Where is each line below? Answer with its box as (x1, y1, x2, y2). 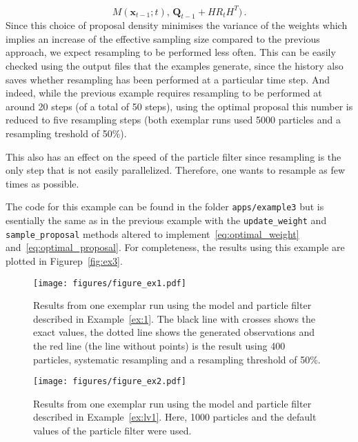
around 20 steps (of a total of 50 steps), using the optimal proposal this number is (6, 99, 353, 113)
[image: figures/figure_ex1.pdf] (33, 278, 186, 288)
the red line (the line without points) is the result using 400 (33, 339, 286, 353)
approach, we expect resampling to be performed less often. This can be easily (6, 45, 336, 59)
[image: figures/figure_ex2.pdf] (33, 376, 186, 387)
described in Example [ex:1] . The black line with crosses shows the (33, 311, 316, 325)
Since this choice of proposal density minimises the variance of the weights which (6, 18, 348, 32)
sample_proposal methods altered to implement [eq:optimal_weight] (6, 226, 299, 241)
